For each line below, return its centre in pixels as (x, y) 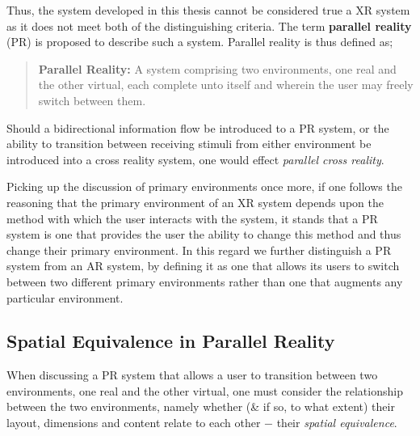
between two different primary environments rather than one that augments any (205, 281)
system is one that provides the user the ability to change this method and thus (204, 234)
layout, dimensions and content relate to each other (134, 423)
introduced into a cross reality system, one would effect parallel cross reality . (195, 159)
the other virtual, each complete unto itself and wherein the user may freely (226, 85)
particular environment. (65, 297)
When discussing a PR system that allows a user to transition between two (192, 375)
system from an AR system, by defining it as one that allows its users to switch (203, 266)
